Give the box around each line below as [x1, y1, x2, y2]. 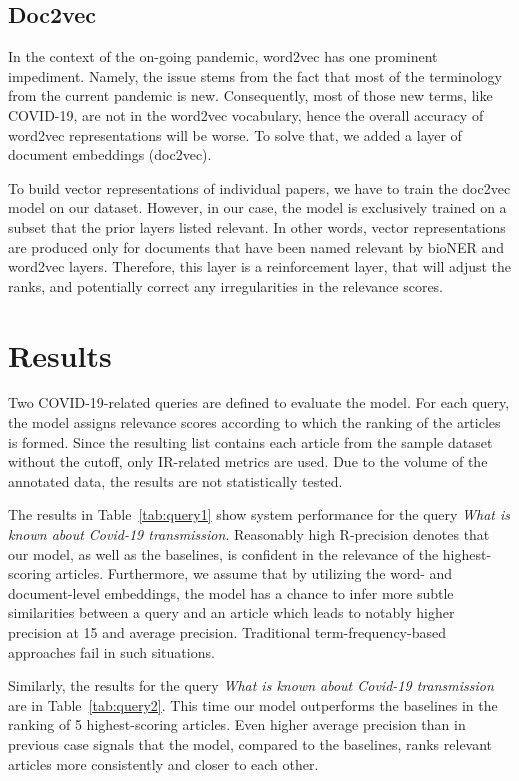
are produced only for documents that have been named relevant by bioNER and [8, 236, 505, 257]
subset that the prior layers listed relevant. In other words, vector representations [8, 216, 506, 237]
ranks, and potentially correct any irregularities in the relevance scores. [8, 275, 444, 296]
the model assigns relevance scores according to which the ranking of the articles [8, 412, 501, 433]
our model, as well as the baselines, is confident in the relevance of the [8, 543, 439, 564]
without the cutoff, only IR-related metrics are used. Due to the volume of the [8, 451, 488, 472]
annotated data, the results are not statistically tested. [8, 470, 343, 491]
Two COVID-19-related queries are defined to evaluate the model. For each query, [8, 392, 510, 413]
